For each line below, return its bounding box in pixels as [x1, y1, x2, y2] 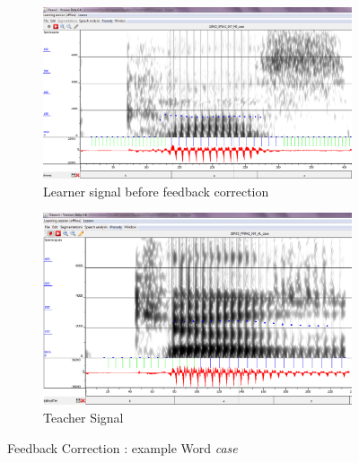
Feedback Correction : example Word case [7, 438, 238, 457]
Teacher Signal [43, 407, 124, 426]
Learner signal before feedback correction [43, 181, 269, 200]
